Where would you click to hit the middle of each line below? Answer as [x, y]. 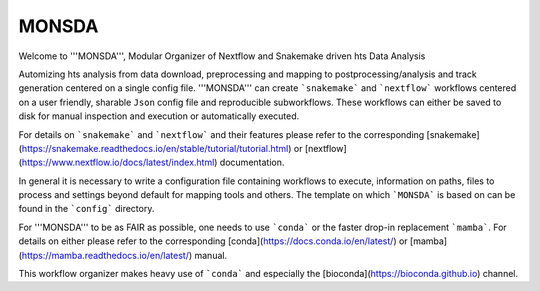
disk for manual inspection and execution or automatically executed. [159, 116]
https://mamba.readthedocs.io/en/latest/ [105, 255]
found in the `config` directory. [86, 209]
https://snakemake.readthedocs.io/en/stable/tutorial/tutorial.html [155, 148]
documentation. [252, 162]
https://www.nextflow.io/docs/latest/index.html [118, 162]
